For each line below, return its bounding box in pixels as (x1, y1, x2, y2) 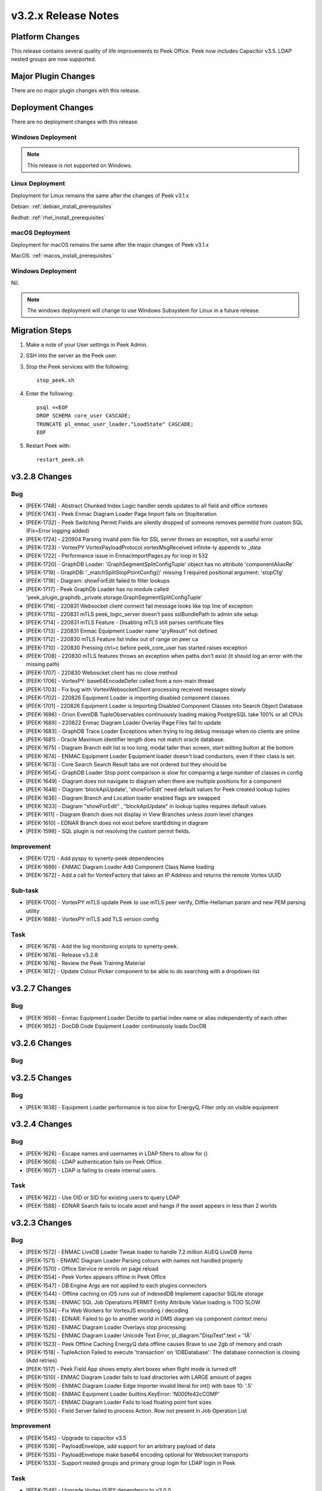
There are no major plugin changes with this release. (11, 87, 140, 94)
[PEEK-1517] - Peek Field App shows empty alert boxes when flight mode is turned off (26, 1365, 237, 1372)
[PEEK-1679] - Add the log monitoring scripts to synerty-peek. (26, 943, 178, 950)
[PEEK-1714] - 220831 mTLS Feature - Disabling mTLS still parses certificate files (26, 619, 224, 626)
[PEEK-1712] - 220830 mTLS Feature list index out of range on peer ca (26, 636, 199, 643)
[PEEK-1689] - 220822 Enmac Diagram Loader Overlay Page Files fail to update (26, 719, 222, 726)
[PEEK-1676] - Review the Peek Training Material (26, 959, 145, 966)
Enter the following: (26, 390, 74, 397)
